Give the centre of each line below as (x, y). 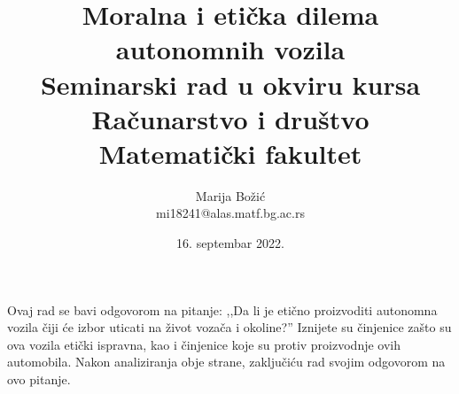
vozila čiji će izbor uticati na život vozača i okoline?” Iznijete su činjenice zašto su (229, 327)
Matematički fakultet (230, 153)
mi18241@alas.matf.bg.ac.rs (230, 213)
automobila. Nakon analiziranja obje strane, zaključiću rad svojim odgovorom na (226, 362)
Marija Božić (230, 195)
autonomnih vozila (230, 49)
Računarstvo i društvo (230, 118)
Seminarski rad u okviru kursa (230, 84)
